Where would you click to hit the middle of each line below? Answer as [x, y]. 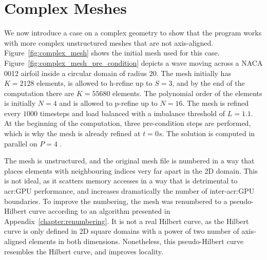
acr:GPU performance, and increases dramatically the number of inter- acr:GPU [129, 191]
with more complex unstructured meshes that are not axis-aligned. [109, 42]
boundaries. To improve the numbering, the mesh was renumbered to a [116, 201]
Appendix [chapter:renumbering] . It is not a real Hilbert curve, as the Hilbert [127, 221]
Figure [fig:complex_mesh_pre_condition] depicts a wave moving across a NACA [133, 62]
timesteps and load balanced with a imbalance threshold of [132, 113]
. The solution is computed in [208, 133]
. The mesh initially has [194, 73]
